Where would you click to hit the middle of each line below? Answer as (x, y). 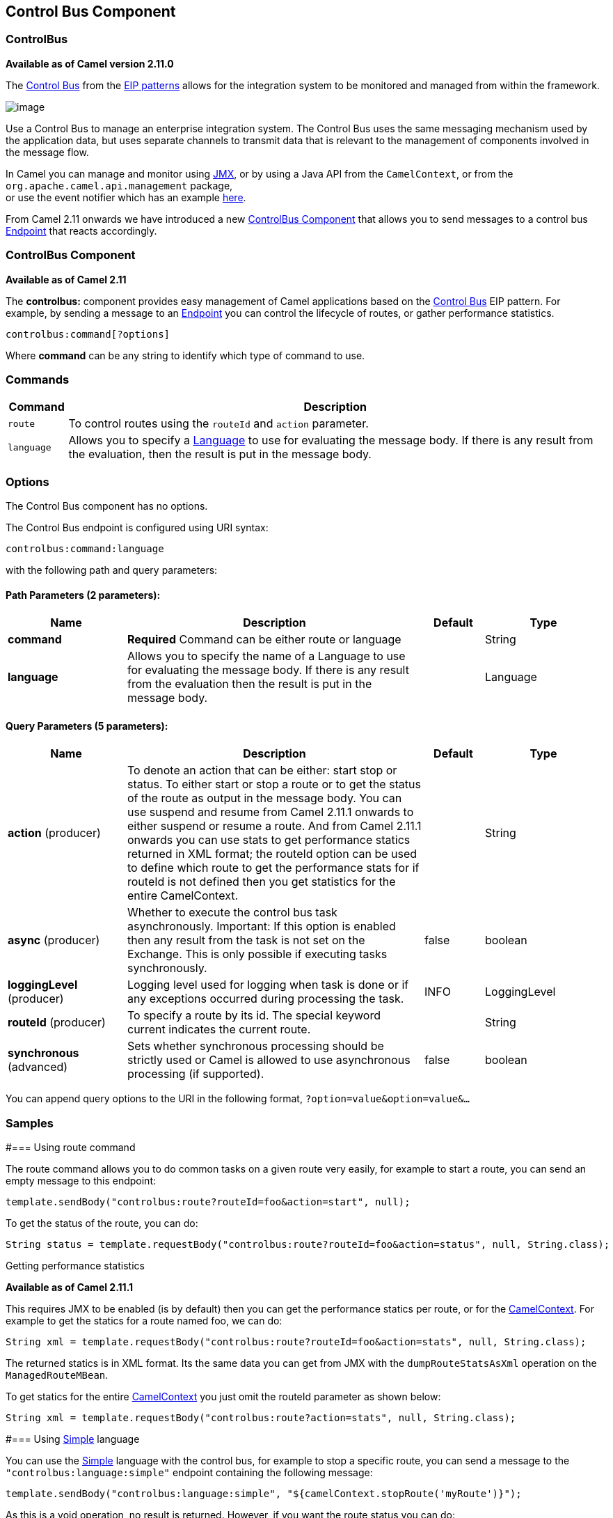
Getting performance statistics (75, 1266)
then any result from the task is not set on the (246, 940)
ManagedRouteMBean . (57, 1375)
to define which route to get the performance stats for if (273, 868)
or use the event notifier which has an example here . (126, 197)
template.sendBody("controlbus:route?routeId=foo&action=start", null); (208, 1202)
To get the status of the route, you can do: (102, 1223)
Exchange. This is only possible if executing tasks (257, 954)
